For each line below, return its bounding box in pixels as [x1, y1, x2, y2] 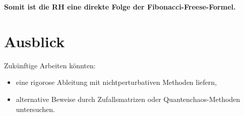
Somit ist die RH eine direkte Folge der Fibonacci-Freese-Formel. [4, 2, 236, 12]
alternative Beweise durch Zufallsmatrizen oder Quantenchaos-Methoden [16, 93, 240, 104]
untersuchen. [16, 103, 55, 114]
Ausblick [4, 31, 65, 51]
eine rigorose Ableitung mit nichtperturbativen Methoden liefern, [16, 77, 217, 87]
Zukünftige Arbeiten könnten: [4, 60, 96, 70]
